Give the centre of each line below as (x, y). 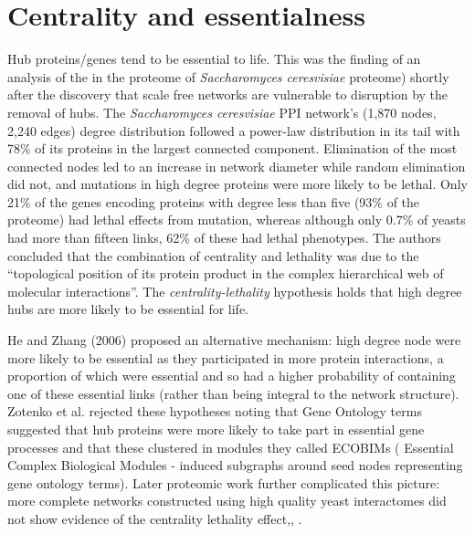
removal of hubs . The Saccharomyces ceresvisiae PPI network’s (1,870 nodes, (222, 112)
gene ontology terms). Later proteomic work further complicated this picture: (224, 482)
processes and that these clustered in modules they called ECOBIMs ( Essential (231, 447)
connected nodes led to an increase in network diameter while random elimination (237, 166)
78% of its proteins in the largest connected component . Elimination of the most (232, 148)
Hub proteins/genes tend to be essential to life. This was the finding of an (214, 59)
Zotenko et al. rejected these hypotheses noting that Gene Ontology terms (215, 411)
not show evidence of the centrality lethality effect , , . (155, 518)
